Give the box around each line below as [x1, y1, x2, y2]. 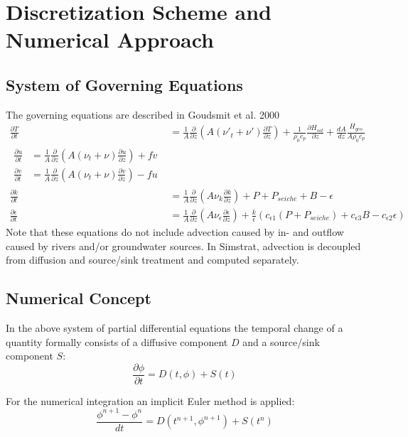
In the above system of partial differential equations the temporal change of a [6, 320, 343, 335]
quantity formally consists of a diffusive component [6, 334, 228, 349]
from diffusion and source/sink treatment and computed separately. [6, 252, 299, 267]
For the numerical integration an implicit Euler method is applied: [6, 393, 295, 408]
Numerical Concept [6, 287, 151, 309]
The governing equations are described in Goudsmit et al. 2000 [6, 107, 280, 122]
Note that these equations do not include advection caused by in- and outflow [6, 225, 344, 239]
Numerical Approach [6, 25, 214, 54]
